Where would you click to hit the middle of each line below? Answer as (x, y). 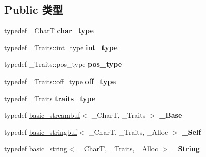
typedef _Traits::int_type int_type (61, 47)
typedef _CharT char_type (49, 30)
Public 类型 (34, 9)
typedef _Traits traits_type (50, 98)
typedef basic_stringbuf (41, 132)
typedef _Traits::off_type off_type (60, 81)
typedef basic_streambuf (42, 115)
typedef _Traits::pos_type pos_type (63, 64)
